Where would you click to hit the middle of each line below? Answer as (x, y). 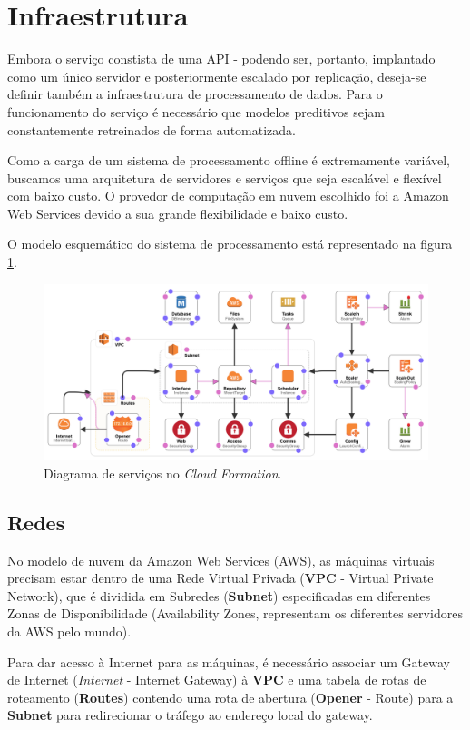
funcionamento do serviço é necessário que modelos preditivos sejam (196, 111)
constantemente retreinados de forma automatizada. (152, 129)
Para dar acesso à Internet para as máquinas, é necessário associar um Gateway (229, 661)
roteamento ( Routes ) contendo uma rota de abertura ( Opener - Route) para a (230, 697)
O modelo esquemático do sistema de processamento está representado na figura (230, 244)
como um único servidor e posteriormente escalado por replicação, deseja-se (217, 76)
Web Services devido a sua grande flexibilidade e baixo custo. (178, 213)
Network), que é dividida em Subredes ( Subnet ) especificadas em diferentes (219, 595)
